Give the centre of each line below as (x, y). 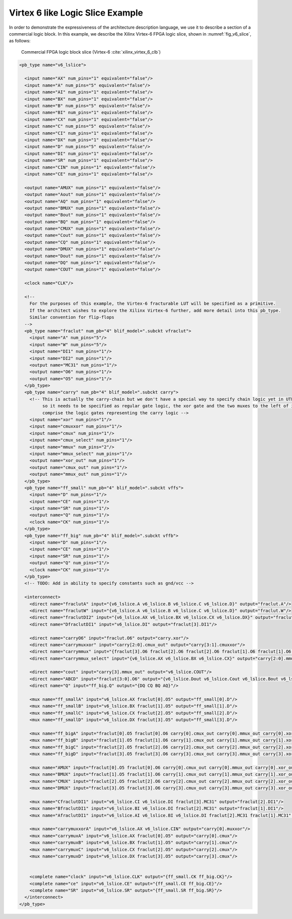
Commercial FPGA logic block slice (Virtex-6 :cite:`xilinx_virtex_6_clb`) (91, 52)
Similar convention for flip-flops (72, 317)
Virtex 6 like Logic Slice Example (76, 13)
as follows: (20, 41)
